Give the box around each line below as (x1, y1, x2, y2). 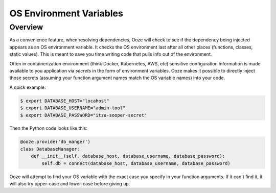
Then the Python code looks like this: (9, 125, 88, 131)
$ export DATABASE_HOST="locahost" (20, 98, 109, 104)
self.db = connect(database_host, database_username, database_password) (41, 160, 231, 166)
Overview (9, 22, 43, 32)
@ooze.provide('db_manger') (20, 139, 90, 145)
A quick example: (9, 84, 46, 90)
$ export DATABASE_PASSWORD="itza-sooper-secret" (20, 112, 147, 118)
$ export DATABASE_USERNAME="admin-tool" (20, 105, 126, 111)
